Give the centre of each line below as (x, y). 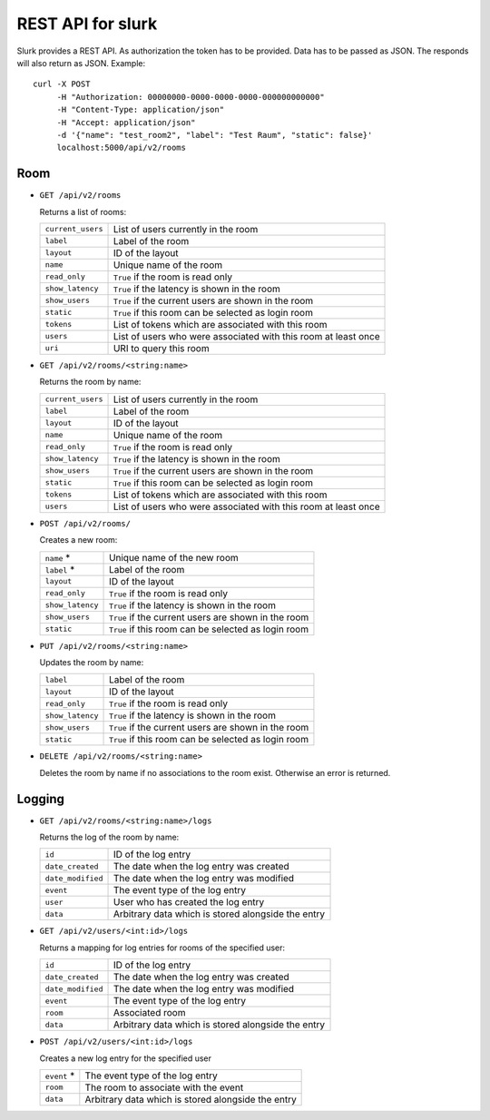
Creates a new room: (78, 540)
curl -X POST (62, 84)
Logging (41, 799)
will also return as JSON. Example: (81, 63)
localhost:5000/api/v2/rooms (121, 148)
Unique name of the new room (174, 557)
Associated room (149, 1013)
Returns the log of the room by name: (109, 837)
